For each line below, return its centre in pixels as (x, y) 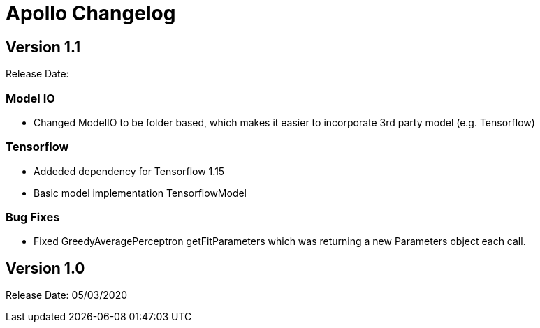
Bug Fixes (33, 217)
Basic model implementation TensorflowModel (140, 193)
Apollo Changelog (91, 13)
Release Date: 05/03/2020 (66, 295)
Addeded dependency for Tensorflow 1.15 (129, 171)
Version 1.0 (45, 268)
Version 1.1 (43, 47)
